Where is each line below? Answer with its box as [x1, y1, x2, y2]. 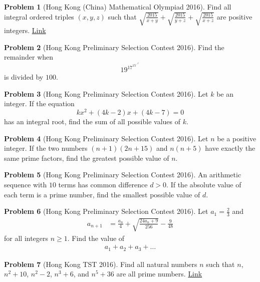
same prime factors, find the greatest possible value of [4, 152, 169, 163]
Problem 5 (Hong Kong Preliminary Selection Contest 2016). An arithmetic [4, 169, 241, 180]
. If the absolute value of [166, 179, 241, 189]
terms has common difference [58, 179, 148, 189]
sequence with [4, 179, 47, 189]
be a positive [217, 133, 256, 143]
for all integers [4, 232, 49, 243]
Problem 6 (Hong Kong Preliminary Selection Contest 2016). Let [4, 206, 208, 216]
